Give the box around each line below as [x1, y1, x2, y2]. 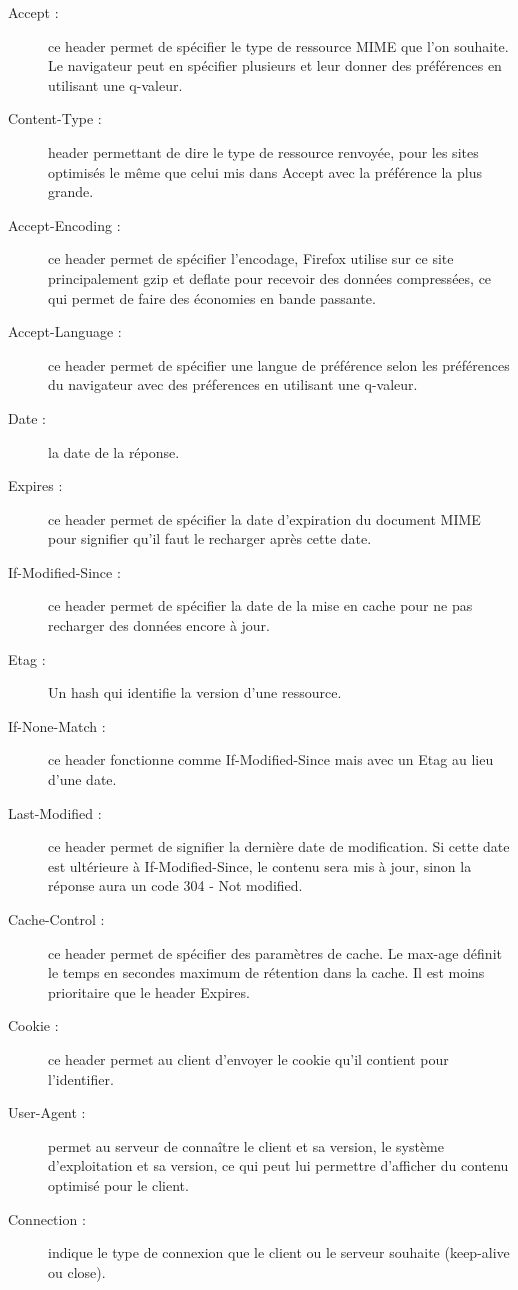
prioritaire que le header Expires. [48, 981, 250, 1002]
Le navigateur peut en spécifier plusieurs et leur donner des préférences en [48, 55, 502, 76]
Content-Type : [8, 108, 102, 129]
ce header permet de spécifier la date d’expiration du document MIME [48, 508, 481, 529]
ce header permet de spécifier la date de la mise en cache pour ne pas [48, 595, 473, 616]
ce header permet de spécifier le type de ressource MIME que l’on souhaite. [48, 35, 509, 56]
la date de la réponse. [48, 441, 180, 462]
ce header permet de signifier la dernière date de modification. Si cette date [48, 836, 510, 857]
